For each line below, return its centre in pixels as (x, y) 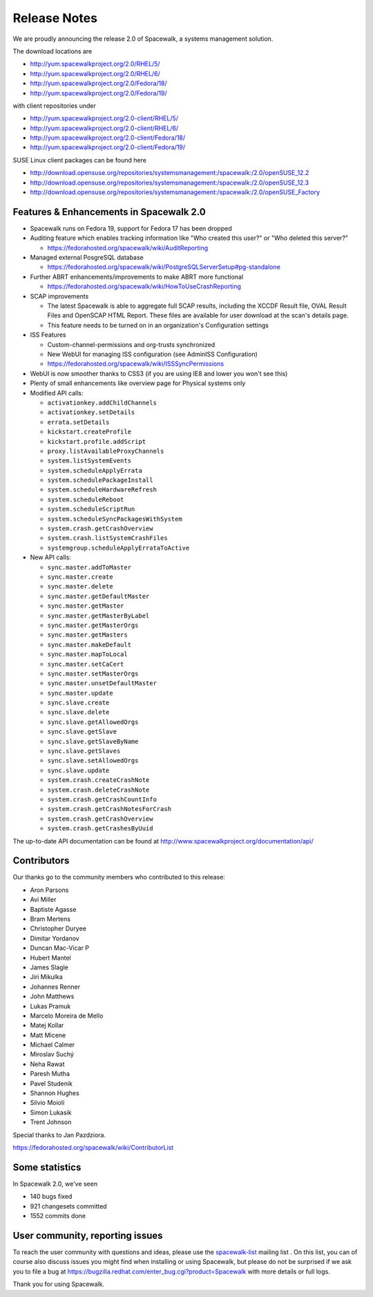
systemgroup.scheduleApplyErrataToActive (118, 548)
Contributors (41, 861)
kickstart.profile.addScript (97, 441)
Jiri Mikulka (47, 977)
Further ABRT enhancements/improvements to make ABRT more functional (137, 277)
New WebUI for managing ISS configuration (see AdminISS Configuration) (153, 354)
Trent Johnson (51, 1122)
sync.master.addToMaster (89, 567)
